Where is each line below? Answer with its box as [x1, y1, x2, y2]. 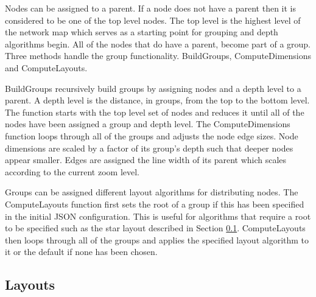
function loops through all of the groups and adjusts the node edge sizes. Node [5, 129, 298, 142]
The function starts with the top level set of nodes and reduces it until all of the [5, 105, 304, 118]
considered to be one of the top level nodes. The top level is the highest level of [5, 13, 301, 26]
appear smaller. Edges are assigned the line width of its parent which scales [5, 153, 287, 166]
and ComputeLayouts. [5, 61, 88, 74]
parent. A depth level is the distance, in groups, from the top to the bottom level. [5, 94, 310, 107]
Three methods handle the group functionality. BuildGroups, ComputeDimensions [5, 49, 312, 62]
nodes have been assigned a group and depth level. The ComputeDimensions [5, 117, 290, 130]
